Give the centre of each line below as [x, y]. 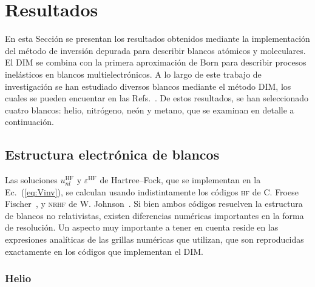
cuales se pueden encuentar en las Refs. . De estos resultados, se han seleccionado [157, 98]
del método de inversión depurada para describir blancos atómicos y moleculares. [155, 50]
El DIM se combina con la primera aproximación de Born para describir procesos [156, 62]
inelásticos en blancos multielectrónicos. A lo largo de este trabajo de [133, 74]
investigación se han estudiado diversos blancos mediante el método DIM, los [148, 86]
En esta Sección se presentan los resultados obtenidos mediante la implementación [157, 39]
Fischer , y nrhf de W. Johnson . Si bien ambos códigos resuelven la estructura [154, 204]
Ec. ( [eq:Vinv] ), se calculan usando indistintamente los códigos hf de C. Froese [152, 191]
